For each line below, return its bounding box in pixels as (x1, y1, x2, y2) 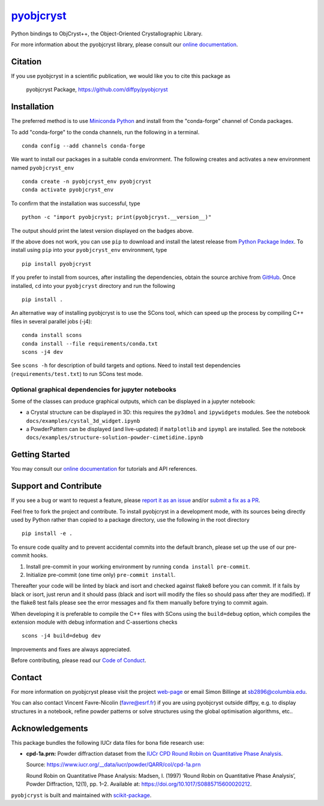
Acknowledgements (11, 723, 88, 733)
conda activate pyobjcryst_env (22, 187, 114, 193)
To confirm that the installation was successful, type (11, 200, 140, 207)
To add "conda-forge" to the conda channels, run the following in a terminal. (11, 128, 200, 136)
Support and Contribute (11, 481, 102, 491)
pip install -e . (22, 530, 73, 537)
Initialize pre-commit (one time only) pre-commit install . (26, 571, 176, 578)
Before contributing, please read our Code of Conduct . (11, 657, 146, 664)
